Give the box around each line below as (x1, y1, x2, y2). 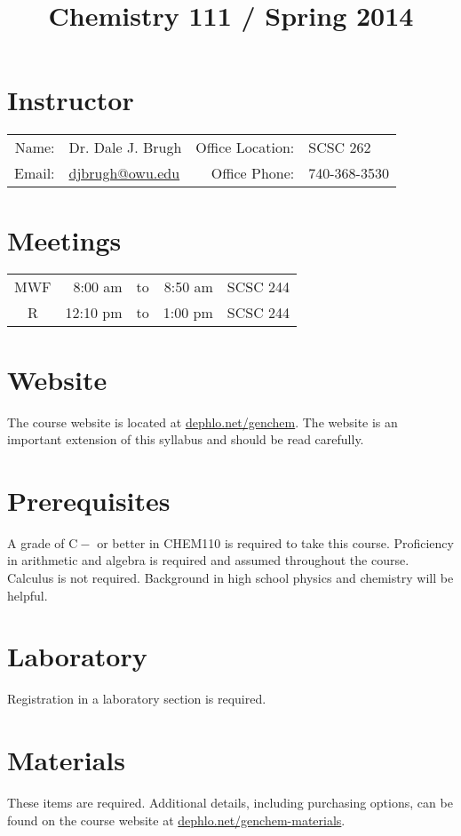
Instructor (7, 82, 134, 118)
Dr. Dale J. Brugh (68, 137, 182, 158)
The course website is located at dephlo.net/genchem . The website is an (7, 412, 398, 431)
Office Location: (195, 137, 295, 158)
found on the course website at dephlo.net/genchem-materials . (7, 810, 346, 829)
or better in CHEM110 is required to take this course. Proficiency (97, 533, 454, 552)
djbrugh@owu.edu (68, 163, 180, 184)
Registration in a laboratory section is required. (7, 689, 266, 708)
